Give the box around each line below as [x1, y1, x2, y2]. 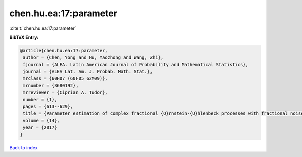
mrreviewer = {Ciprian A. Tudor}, [23, 90, 108, 95]
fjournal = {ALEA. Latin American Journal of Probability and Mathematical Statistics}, [23, 62, 249, 67]
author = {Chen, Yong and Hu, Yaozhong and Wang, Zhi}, [23, 55, 164, 60]
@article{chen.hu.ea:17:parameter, [20, 48, 108, 53]
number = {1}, [23, 97, 57, 102]
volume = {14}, [23, 118, 60, 123]
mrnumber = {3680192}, [23, 83, 79, 88]
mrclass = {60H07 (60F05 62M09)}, [23, 76, 108, 81]
